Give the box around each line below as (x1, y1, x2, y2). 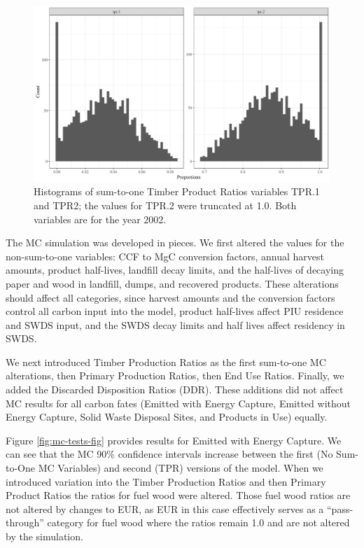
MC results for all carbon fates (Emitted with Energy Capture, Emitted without (6, 395, 351, 410)
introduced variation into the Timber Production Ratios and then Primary (6, 474, 326, 489)
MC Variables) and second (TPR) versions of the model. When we (38, 461, 323, 475)
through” (6, 515, 44, 530)
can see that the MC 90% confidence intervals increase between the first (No (6, 447, 333, 461)
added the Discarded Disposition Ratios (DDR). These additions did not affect (6, 382, 344, 397)
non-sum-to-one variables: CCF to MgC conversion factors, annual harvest (6, 248, 324, 263)
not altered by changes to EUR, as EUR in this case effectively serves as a (6, 501, 324, 516)
